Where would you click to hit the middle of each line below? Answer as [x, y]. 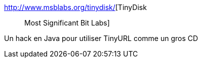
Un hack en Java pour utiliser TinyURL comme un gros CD [101, 38]
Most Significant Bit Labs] [67, 23]
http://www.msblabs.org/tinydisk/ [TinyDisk [75, 7]
